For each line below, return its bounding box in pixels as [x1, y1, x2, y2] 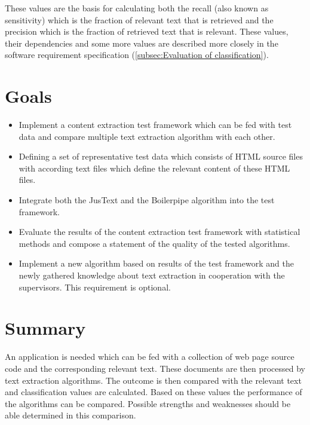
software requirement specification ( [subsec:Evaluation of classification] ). [5, 48, 269, 61]
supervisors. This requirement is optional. [19, 280, 171, 293]
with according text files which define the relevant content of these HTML [19, 161, 290, 174]
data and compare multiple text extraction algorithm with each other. [19, 130, 275, 142]
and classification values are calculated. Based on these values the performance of [5, 386, 302, 398]
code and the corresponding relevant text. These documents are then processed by [5, 362, 305, 374]
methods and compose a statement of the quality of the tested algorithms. [19, 237, 290, 249]
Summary [5, 316, 86, 340]
